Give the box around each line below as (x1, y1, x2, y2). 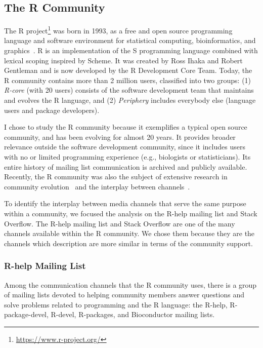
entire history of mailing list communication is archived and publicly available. (4, 161, 247, 172)
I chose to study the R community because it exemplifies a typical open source (4, 122, 247, 132)
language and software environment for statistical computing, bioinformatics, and (4, 35, 256, 46)
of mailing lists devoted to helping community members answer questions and (4, 289, 244, 300)
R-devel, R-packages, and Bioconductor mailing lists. (51, 309, 215, 320)
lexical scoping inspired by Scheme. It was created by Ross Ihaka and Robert (4, 55, 243, 65)
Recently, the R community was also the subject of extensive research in (4, 171, 228, 182)
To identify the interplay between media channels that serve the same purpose (4, 198, 246, 209)
